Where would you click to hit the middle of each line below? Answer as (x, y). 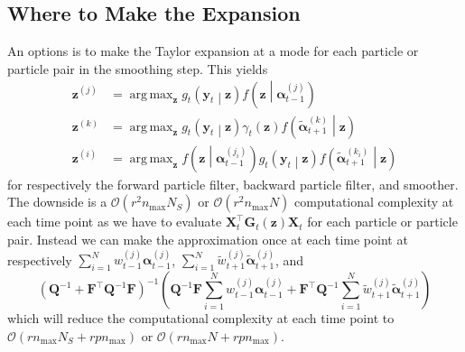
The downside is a (57, 202)
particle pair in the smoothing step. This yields (138, 68)
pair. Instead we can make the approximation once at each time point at (208, 240)
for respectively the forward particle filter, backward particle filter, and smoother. (233, 184)
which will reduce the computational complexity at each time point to (201, 318)
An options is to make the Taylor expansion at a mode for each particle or (213, 51)
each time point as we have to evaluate (115, 222)
